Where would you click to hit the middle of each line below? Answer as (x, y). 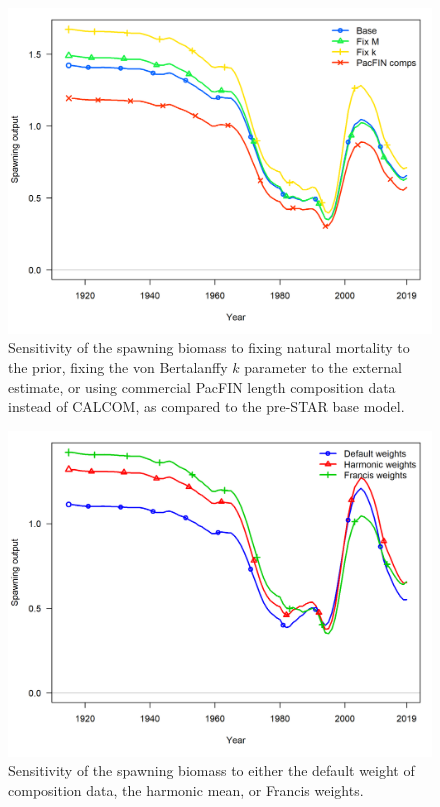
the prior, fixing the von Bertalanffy (118, 367)
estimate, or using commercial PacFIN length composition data (202, 386)
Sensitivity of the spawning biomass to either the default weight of (211, 770)
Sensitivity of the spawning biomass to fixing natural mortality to (209, 347)
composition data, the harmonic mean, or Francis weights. (186, 789)
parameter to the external (323, 367)
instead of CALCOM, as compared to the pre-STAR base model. (206, 406)
